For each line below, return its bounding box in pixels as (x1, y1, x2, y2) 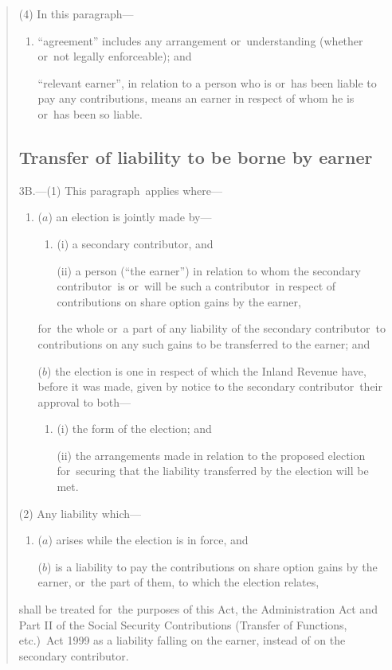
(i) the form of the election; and (57, 420, 212, 437)
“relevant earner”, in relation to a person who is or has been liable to (37, 74, 377, 91)
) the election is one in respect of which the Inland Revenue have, (47, 362, 367, 379)
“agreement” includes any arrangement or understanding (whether (37, 32, 363, 49)
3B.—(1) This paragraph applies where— (18, 181, 223, 198)
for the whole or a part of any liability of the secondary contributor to (37, 320, 386, 337)
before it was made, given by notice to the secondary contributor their (37, 378, 382, 395)
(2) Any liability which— (18, 504, 142, 521)
